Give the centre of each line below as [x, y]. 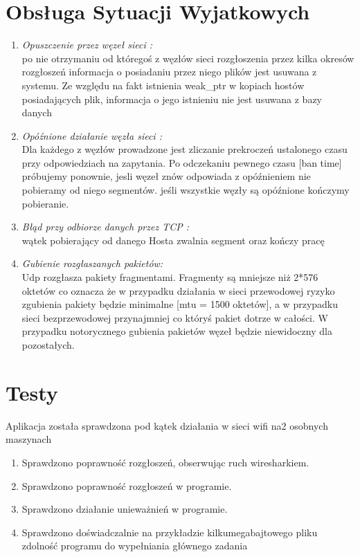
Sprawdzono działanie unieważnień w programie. [125, 509]
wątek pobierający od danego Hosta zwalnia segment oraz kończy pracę [173, 240]
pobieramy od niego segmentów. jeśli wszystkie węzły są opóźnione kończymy [186, 190]
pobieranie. [45, 203]
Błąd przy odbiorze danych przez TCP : [106, 227]
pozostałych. [48, 345]
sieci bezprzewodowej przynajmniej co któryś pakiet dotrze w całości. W [175, 317]
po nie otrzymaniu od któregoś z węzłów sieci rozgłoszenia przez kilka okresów [188, 58]
